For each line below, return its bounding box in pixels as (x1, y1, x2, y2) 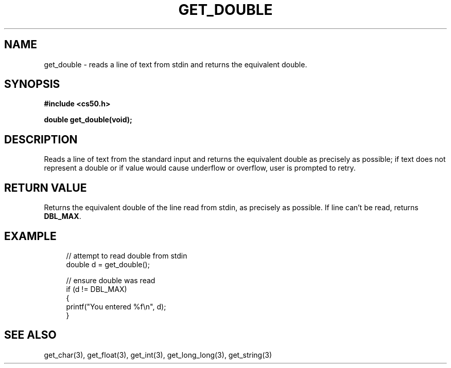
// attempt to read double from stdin (66, 251, 187, 260)
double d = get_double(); (66, 260, 150, 269)
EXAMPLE (4, 229, 57, 243)
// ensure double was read (66, 275, 155, 285)
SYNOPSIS (4, 78, 60, 91)
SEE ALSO (4, 328, 57, 342)
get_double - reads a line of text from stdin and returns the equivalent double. (44, 60, 307, 69)
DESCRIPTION (4, 133, 78, 146)
